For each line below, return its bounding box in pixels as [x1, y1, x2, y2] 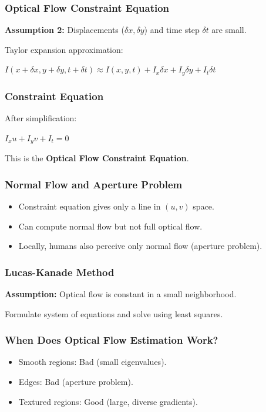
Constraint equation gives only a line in [18, 200, 161, 212]
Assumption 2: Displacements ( [5, 24, 124, 36]
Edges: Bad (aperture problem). [18, 375, 133, 387]
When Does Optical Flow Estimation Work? [5, 333, 218, 347]
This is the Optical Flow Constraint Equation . [5, 152, 189, 164]
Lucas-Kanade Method [5, 264, 115, 279]
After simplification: [5, 112, 77, 124]
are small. [211, 24, 247, 36]
